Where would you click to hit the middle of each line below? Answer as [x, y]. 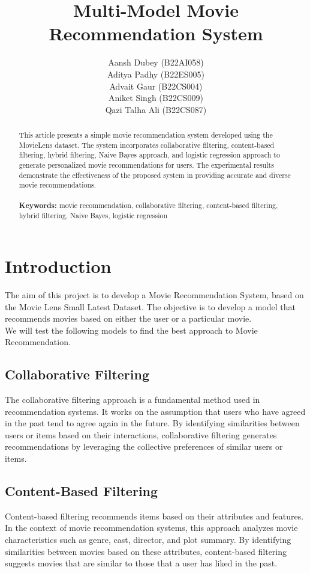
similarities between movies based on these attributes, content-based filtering [146, 551]
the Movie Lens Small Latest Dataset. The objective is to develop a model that [151, 306]
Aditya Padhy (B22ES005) [156, 74]
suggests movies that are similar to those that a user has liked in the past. [141, 563]
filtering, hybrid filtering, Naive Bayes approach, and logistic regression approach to [149, 155]
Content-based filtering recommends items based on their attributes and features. [154, 516]
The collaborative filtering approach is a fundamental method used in [133, 400]
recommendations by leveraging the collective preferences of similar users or [144, 446]
